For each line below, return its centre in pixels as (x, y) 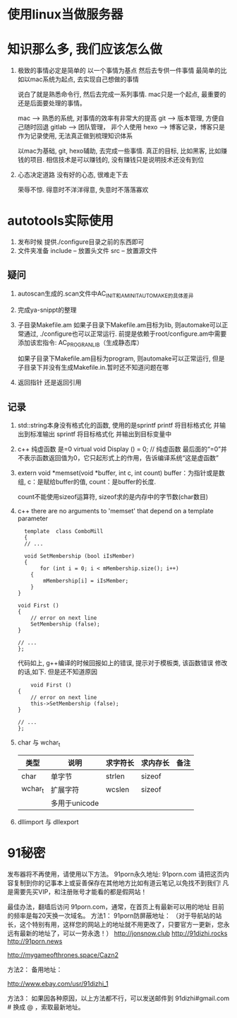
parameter (32, 519)
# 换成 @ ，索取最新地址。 (46, 1007)
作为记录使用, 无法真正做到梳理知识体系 (75, 136)
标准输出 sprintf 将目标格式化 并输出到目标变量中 (101, 434)
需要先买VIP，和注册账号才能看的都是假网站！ (80, 892)
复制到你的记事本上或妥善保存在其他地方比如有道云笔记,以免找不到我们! (117, 883)
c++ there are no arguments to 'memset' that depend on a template (115, 511)
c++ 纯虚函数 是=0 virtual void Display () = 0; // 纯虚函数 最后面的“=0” (119, 449)
